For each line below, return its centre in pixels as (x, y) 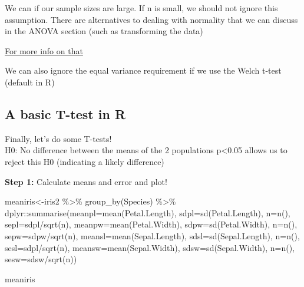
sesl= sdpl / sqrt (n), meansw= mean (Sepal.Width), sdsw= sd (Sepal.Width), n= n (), (150, 247)
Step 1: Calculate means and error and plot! (86, 181)
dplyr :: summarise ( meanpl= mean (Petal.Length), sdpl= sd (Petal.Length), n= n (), (148, 212)
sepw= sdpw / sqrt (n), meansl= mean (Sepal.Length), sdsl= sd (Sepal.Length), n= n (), (152, 235)
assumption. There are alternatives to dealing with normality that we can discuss (151, 19)
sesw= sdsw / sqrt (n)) (41, 259)
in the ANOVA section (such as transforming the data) (104, 31)
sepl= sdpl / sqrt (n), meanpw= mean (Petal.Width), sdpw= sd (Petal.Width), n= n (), (151, 224)
